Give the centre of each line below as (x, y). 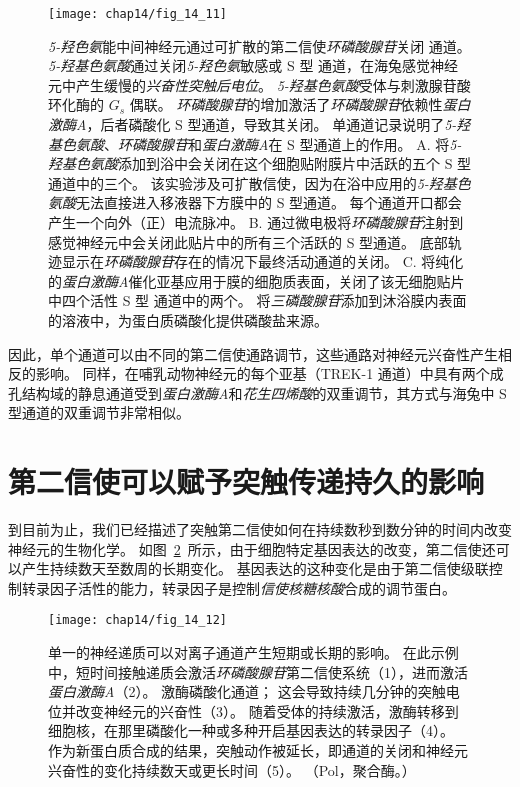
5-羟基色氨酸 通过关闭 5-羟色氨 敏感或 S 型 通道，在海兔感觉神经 (253, 65)
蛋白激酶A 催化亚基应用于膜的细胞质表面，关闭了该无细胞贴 (256, 280)
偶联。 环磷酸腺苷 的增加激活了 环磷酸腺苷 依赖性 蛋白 (300, 104)
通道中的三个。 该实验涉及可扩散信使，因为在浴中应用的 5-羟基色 (259, 182)
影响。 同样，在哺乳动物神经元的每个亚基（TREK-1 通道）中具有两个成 (269, 373)
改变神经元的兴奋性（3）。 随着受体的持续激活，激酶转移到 (267, 710)
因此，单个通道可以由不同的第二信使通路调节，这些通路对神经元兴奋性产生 (253, 353)
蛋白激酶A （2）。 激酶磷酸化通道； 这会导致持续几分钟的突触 (247, 691)
